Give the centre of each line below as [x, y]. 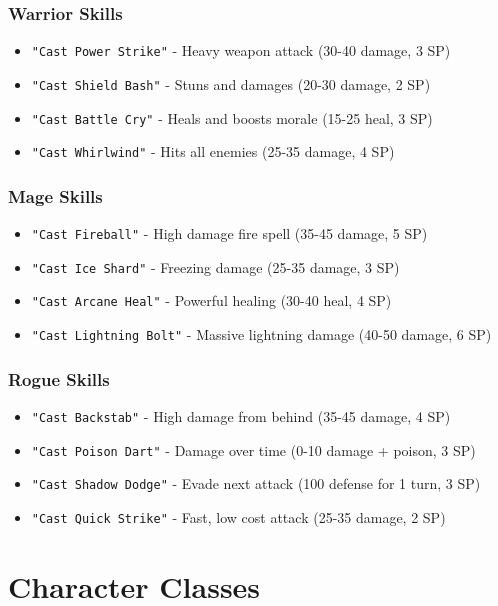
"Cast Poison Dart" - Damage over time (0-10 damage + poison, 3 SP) [253, 449]
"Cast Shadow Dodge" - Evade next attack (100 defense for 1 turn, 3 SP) [256, 483]
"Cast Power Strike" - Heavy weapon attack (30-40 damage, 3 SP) [241, 50]
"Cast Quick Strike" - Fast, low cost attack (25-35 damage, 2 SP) [238, 516]
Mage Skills [55, 195]
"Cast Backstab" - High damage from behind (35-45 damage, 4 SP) [241, 415]
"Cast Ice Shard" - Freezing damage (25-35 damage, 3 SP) [215, 266]
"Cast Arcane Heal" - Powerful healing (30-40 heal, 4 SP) [211, 300]
